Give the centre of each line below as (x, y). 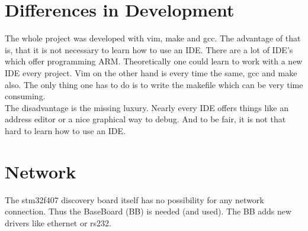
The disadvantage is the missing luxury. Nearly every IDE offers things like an (147, 107)
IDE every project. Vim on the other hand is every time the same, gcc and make (151, 72)
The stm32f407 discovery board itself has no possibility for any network (134, 199)
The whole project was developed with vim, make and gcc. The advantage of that (153, 38)
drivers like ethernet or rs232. (58, 222)
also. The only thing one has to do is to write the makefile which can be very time (154, 84)
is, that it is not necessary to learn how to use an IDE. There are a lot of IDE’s (149, 49)
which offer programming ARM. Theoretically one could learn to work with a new (154, 61)
